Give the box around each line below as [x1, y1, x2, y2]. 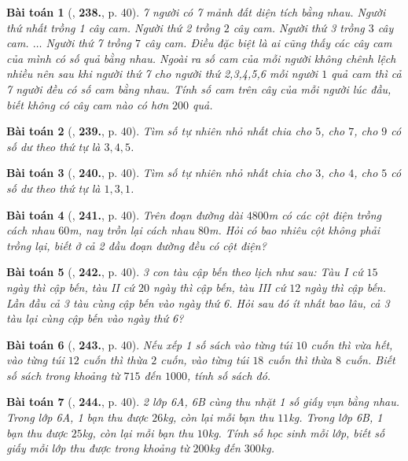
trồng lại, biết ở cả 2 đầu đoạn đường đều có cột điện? [6, 237, 266, 253]
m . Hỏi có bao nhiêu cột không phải [208, 222, 380, 238]
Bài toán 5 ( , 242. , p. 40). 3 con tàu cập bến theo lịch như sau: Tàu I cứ [6, 264, 363, 280]
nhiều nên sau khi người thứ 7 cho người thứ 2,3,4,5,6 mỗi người [6, 65, 318, 82]
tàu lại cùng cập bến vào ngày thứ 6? [6, 310, 184, 326]
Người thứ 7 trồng [46, 35, 132, 51]
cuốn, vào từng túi [160, 352, 249, 368]
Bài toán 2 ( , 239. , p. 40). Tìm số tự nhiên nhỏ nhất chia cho [6, 123, 312, 139]
